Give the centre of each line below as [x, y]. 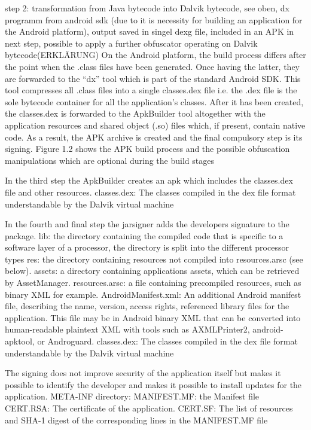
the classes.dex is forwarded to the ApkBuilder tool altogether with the [135, 113]
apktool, [20, 341]
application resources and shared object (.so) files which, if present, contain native [155, 125]
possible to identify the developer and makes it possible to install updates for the [153, 384]
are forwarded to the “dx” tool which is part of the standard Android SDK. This [153, 78]
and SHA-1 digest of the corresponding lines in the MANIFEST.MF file [136, 420]
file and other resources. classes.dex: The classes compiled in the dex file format [150, 192]
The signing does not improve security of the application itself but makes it [143, 373]
